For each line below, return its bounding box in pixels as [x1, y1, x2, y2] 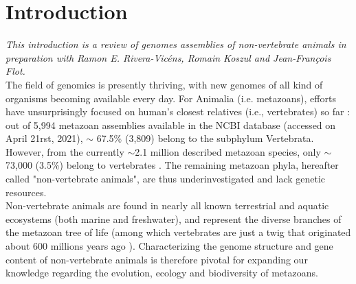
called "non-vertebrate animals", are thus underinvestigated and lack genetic [5, 171, 326, 186]
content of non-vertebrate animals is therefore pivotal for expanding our [5, 252, 308, 266]
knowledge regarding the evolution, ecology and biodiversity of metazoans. [5, 265, 318, 280]
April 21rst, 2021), [5, 131, 83, 145]
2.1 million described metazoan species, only [135, 144, 321, 158]
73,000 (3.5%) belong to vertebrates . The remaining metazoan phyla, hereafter [5, 158, 339, 172]
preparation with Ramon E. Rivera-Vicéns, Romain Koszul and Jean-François [5, 50, 331, 64]
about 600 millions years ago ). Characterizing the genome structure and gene [5, 239, 333, 253]
